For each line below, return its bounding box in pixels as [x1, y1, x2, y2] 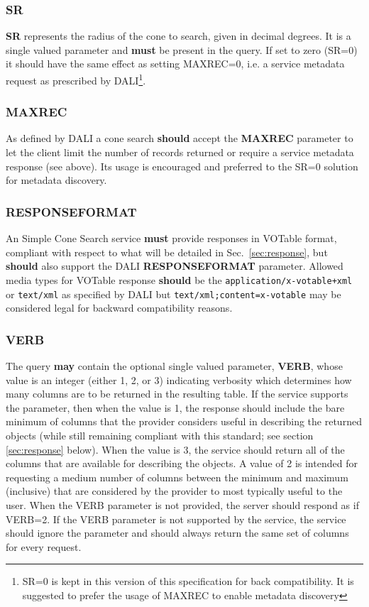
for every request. [6, 539, 82, 554]
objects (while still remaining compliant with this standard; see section [6, 427, 314, 442]
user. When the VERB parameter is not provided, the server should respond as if [6, 497, 359, 512]
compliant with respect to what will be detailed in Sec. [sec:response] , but [6, 244, 328, 259]
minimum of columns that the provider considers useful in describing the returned [6, 414, 362, 429]
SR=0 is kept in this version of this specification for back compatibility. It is [22, 574, 354, 589]
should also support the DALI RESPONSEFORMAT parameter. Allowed [6, 258, 343, 273]
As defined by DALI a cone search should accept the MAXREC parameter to [6, 131, 353, 146]
